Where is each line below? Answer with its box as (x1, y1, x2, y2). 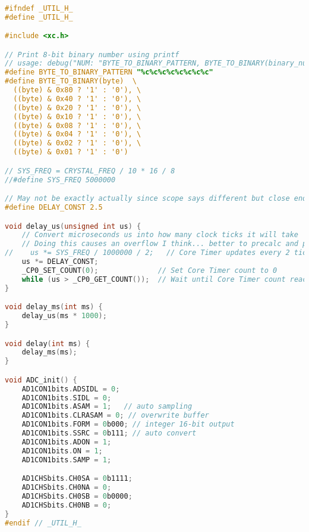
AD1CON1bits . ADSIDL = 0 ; (21, 384, 120, 393)
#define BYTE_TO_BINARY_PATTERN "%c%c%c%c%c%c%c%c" (5, 68, 213, 77)
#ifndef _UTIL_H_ (5, 4, 73, 13)
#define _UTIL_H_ (5, 13, 73, 21)
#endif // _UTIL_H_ (5, 518, 81, 527)
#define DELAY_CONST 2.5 (5, 203, 103, 212)
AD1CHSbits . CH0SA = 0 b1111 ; (21, 474, 133, 483)
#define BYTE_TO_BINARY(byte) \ (5, 77, 137, 86)
